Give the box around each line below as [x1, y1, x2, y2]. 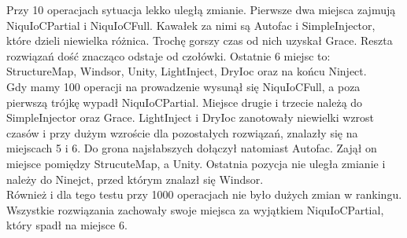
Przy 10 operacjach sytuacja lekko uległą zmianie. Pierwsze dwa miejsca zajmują [6, 2, 396, 17]
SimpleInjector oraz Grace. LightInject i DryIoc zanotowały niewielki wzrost [6, 109, 375, 126]
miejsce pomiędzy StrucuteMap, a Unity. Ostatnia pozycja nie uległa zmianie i [6, 155, 386, 171]
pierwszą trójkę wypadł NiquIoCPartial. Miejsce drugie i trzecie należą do [6, 93, 363, 110]
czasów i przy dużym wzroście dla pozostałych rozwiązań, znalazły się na [6, 124, 358, 141]
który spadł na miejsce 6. [6, 217, 128, 233]
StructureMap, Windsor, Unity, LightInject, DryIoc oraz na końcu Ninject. [6, 63, 367, 79]
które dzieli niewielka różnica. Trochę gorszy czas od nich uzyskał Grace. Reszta [6, 32, 393, 49]
